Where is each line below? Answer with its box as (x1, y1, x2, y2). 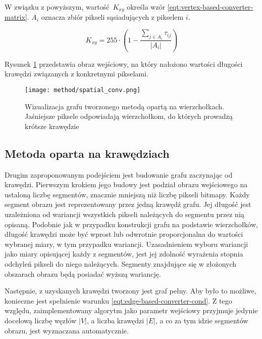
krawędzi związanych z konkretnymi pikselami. (5, 68, 148, 79)
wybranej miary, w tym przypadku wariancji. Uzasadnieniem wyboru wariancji (5, 238, 248, 249)
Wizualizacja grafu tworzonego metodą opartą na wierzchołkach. (25, 101, 224, 111)
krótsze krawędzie (25, 120, 79, 131)
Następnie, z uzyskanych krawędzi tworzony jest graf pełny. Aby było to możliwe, (5, 285, 256, 296)
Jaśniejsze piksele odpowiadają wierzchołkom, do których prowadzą (25, 111, 233, 121)
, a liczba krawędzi (86, 315, 144, 325)
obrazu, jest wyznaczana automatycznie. (5, 325, 129, 335)
